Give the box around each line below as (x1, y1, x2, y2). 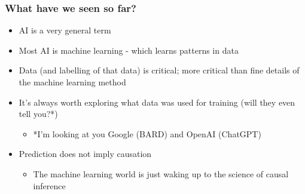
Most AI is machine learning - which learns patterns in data (19, 44, 239, 56)
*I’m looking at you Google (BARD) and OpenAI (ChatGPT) (33, 127, 261, 140)
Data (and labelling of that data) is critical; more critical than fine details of (19, 64, 300, 76)
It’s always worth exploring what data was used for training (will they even (19, 96, 295, 108)
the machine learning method (19, 76, 126, 88)
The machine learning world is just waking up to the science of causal (33, 167, 289, 180)
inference (33, 179, 66, 192)
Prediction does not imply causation (19, 147, 152, 160)
